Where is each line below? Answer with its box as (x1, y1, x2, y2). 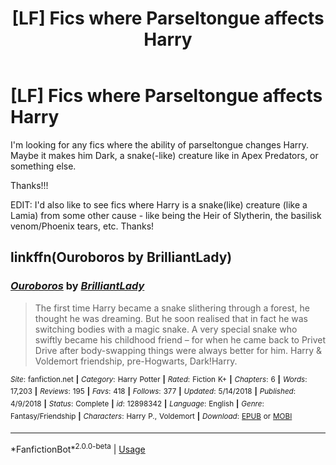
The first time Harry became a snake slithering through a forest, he (34, 302, 310, 314)
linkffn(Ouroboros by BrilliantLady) (10, 249, 233, 266)
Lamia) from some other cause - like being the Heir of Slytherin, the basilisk (10, 209, 322, 221)
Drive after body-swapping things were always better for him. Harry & (34, 344, 323, 356)
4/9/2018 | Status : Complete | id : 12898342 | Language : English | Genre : (10, 398, 265, 409)
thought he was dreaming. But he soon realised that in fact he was (34, 312, 309, 324)
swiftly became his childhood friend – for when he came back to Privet (34, 333, 326, 346)
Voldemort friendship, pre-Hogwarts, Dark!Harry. (34, 355, 238, 367)
